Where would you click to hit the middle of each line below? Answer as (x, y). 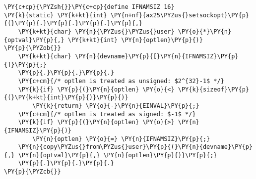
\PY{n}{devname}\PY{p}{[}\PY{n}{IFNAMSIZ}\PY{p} (157, 56)
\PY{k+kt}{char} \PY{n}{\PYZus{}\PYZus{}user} (96, 31)
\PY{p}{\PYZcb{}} (32, 172)
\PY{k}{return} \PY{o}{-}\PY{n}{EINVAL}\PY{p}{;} (116, 106)
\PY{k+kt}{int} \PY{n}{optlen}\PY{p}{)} (135, 40)
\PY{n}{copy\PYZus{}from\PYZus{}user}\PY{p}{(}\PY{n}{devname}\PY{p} (135, 147)
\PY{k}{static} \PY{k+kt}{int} (56, 15)
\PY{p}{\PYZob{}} (32, 48)
